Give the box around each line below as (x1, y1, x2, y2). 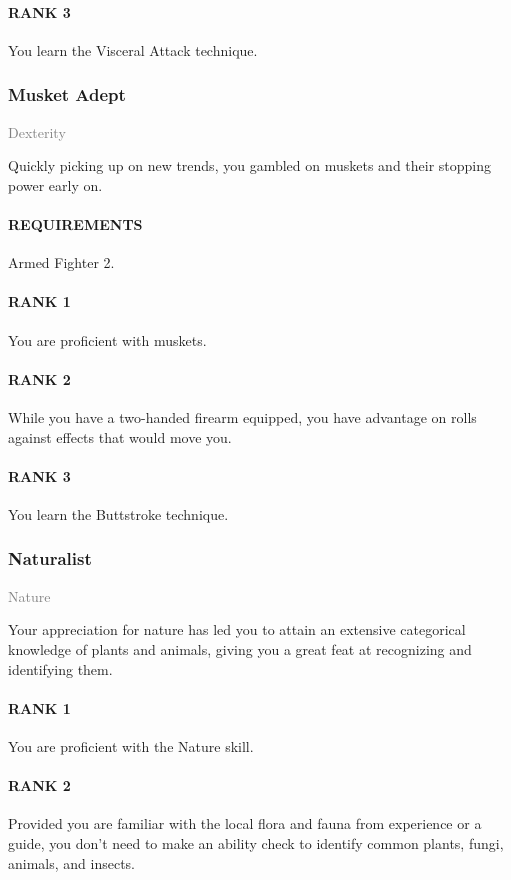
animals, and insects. (8, 852, 136, 873)
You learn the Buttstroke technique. (8, 503, 229, 524)
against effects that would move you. (8, 426, 232, 447)
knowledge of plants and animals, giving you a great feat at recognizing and (8, 638, 472, 659)
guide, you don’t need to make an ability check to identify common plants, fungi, (8, 832, 504, 853)
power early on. (8, 174, 103, 195)
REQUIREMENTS (8, 213, 143, 234)
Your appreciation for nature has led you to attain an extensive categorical (8, 619, 466, 640)
